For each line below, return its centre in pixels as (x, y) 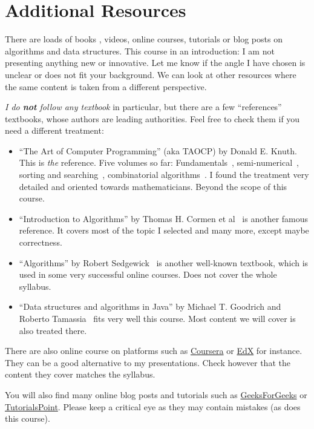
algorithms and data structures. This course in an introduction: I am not (140, 51)
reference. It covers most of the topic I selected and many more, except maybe (164, 230)
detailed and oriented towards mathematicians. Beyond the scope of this (153, 186)
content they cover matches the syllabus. (80, 374)
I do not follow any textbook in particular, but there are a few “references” (143, 107)
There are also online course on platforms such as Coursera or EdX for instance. (154, 351)
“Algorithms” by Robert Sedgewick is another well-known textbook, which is (164, 262)
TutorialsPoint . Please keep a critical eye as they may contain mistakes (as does (153, 406)
